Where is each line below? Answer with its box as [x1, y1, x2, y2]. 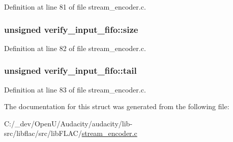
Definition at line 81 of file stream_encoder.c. [4, 2, 146, 12]
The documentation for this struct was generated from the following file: [4, 101, 229, 112]
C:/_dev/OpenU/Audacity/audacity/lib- [4, 118, 133, 128]
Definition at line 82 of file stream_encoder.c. [4, 42, 146, 53]
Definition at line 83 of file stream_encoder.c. [4, 84, 146, 94]
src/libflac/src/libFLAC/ [4, 128, 82, 138]
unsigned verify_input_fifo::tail [4, 64, 137, 77]
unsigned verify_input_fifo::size [4, 23, 138, 35]
